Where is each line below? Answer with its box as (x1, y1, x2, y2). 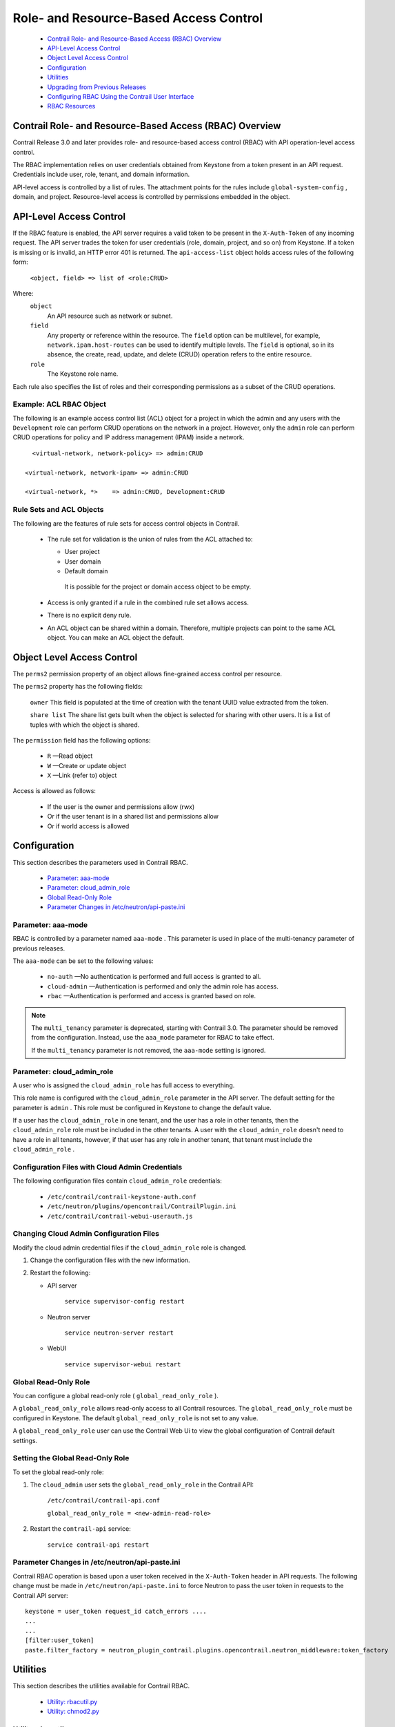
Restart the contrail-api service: (30, 1525, 131, 1533)
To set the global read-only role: (12, 1468, 104, 1476)
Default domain (64, 567, 108, 575)
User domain (64, 557, 101, 566)
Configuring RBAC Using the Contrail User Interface (47, 92, 194, 100)
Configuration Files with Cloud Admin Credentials (12, 1163, 183, 1172)
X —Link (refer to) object (47, 771, 117, 780)
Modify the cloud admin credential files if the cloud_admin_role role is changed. (12, 1243, 247, 1252)
